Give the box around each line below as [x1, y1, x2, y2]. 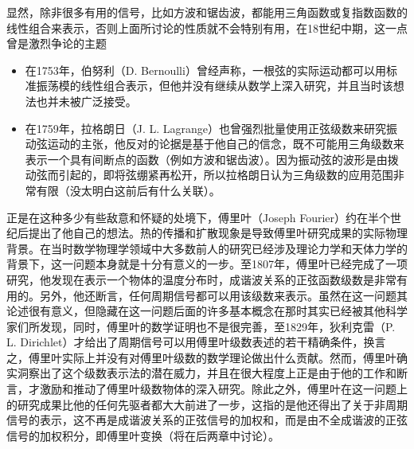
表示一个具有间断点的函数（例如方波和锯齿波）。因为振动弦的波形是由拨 [25, 150, 399, 167]
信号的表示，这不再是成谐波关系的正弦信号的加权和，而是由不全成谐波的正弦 [6, 412, 408, 428]
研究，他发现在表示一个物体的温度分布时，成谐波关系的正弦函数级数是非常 [6, 271, 396, 287]
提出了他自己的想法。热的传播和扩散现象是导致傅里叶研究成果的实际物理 [28, 224, 408, 241]
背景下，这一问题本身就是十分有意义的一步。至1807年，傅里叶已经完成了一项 [6, 256, 408, 272]
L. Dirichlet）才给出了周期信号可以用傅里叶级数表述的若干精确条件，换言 [6, 334, 386, 350]
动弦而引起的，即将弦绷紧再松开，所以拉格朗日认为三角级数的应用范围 [25, 166, 393, 183]
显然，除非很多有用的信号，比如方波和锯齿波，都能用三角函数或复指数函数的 [6, 4, 408, 20]
